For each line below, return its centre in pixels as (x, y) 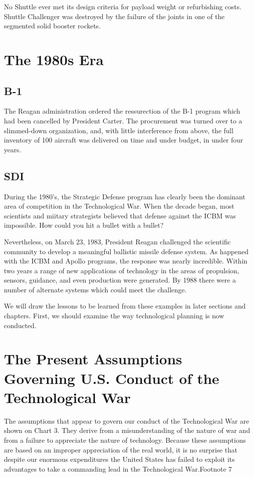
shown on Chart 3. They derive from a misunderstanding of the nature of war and (127, 430)
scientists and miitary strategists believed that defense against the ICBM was (120, 215)
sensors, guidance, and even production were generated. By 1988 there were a (120, 280)
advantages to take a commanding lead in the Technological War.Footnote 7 (118, 468)
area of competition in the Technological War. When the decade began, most (119, 206)
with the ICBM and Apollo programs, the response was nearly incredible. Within (126, 261)
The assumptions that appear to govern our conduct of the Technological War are (127, 420)
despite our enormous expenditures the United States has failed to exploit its (119, 459)
